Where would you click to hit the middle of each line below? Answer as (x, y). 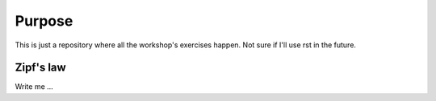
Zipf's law (40, 68)
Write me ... (34, 87)
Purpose (44, 21)
